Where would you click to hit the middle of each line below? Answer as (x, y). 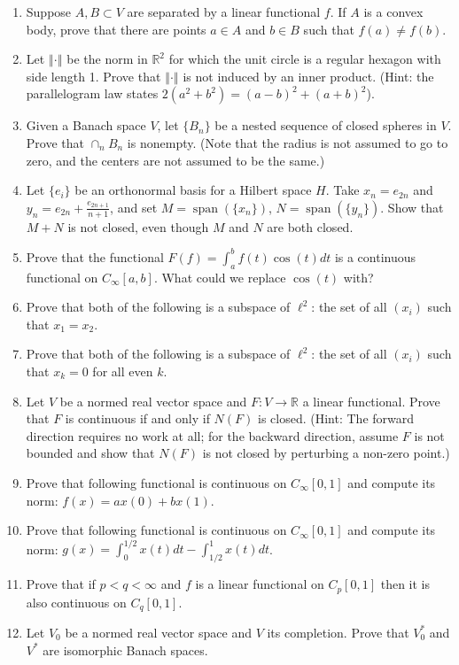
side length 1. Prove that (93, 76)
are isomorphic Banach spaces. (125, 650)
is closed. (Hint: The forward (336, 418)
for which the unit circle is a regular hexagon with (305, 59)
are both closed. (310, 226)
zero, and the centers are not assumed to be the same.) (175, 160)
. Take (342, 190)
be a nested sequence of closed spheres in (326, 125)
